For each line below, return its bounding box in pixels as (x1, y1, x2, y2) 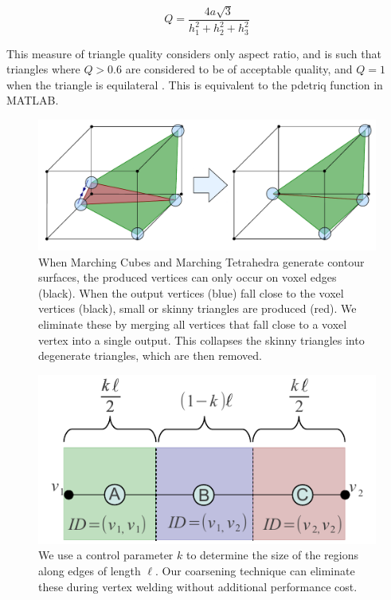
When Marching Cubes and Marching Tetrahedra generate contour (38, 253, 365, 270)
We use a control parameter (38, 547, 174, 563)
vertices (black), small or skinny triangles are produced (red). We (38, 300, 357, 317)
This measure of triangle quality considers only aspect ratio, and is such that (6, 45, 381, 61)
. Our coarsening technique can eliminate (155, 562, 355, 578)
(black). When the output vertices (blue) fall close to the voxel (38, 284, 344, 301)
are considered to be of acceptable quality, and (125, 61, 353, 77)
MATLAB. (6, 92, 59, 109)
